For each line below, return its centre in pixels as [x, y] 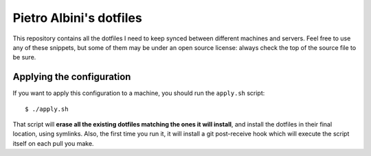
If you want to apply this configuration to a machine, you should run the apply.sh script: [139, 93]
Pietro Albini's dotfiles [77, 18]
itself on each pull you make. [53, 143]
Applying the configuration [72, 77]
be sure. [24, 57]
